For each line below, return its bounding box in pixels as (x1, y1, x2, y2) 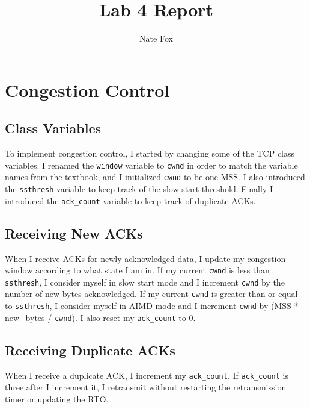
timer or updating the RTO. (5, 392, 109, 405)
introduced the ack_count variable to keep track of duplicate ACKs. (5, 194, 256, 207)
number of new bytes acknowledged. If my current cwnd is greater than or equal (5, 287, 298, 300)
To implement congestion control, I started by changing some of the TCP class (5, 147, 295, 160)
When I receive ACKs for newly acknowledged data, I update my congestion (5, 252, 286, 264)
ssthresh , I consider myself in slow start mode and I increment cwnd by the (5, 275, 285, 288)
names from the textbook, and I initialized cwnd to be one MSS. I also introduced (5, 170, 305, 183)
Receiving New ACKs (5, 223, 143, 242)
